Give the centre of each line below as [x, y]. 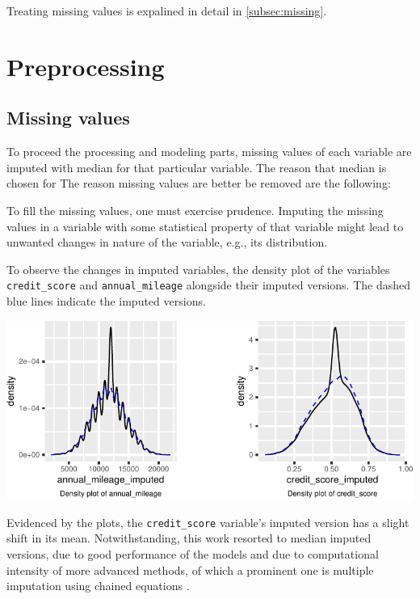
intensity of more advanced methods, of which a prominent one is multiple [190, 569]
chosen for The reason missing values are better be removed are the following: [199, 183]
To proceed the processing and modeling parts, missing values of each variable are [209, 152]
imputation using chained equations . [98, 586]
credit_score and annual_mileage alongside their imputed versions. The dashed [208, 285]
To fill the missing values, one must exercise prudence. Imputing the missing [195, 210]
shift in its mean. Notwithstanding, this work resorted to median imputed [189, 538]
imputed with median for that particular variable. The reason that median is [197, 167]
